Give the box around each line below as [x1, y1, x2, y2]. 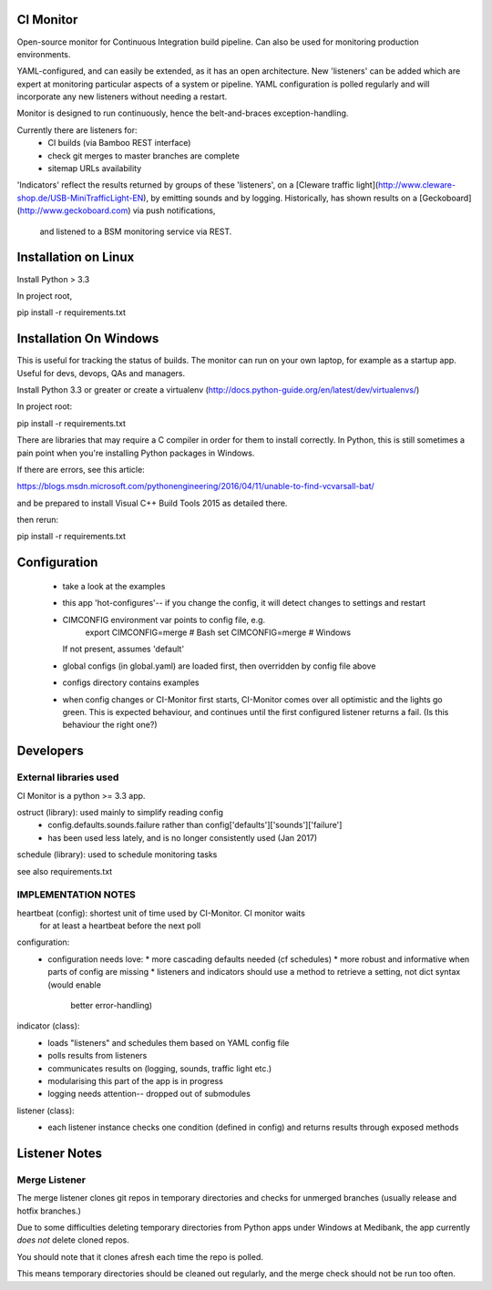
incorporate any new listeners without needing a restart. [16, 91, 228, 102]
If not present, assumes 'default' [62, 643, 185, 655]
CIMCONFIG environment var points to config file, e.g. [62, 614, 266, 625]
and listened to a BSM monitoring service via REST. [39, 226, 232, 237]
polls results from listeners [47, 1050, 148, 1061]
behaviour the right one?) [62, 720, 159, 731]
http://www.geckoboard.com [19, 205, 128, 216]
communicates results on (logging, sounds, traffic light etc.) [47, 1062, 272, 1074]
